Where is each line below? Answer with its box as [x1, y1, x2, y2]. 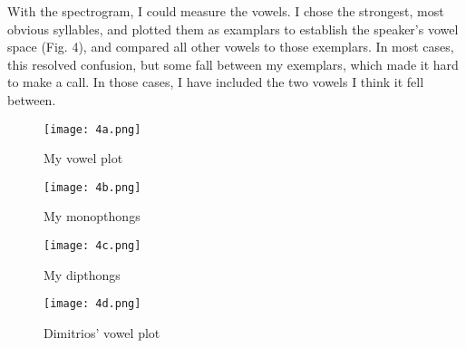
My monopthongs [44, 207, 141, 226]
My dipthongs [44, 265, 121, 284]
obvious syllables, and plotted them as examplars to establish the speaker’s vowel [7, 19, 459, 38]
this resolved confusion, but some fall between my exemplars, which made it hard [7, 54, 459, 73]
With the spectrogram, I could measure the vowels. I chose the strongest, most [7, 2, 444, 20]
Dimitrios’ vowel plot [44, 323, 160, 342]
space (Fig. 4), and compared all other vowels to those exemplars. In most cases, [7, 37, 454, 56]
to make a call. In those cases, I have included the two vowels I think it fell [7, 72, 424, 92]
